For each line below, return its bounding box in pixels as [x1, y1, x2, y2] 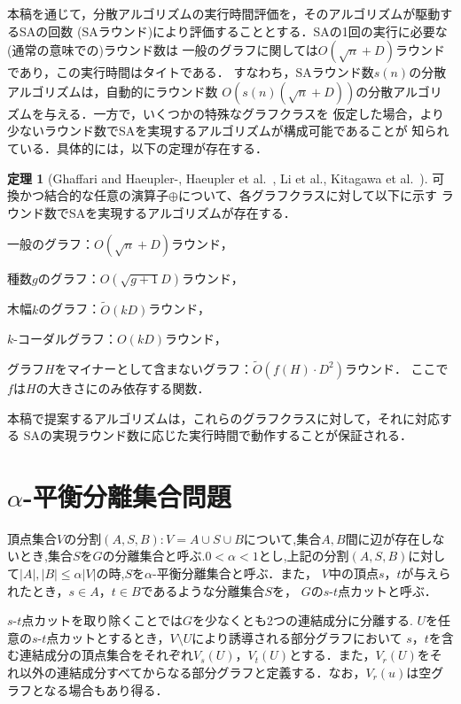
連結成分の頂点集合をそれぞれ [19, 646, 193, 664]
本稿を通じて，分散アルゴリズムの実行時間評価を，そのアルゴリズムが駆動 [7, 4, 441, 22]
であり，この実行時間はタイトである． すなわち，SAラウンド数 [7, 63, 374, 81]
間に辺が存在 [345, 529, 420, 547]
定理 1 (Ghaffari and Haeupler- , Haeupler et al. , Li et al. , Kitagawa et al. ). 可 [7, 168, 445, 187]
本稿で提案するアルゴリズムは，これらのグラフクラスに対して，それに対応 [7, 408, 440, 427]
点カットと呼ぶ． [338, 581, 437, 600]
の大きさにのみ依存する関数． [35, 378, 210, 397]
